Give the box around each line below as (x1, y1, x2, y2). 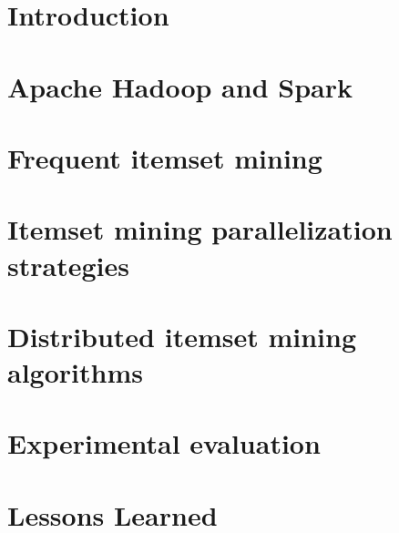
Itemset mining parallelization (7, 210, 393, 248)
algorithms (7, 354, 143, 391)
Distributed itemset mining (7, 317, 357, 354)
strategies (7, 246, 129, 283)
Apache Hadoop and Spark (7, 67, 353, 105)
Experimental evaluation (7, 425, 321, 462)
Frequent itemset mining (7, 138, 322, 176)
